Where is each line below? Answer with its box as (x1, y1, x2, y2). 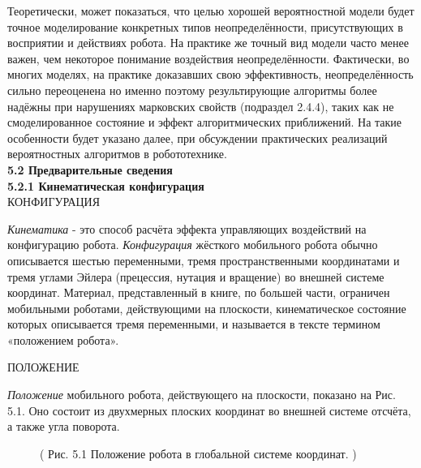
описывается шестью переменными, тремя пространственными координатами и (7, 251, 400, 268)
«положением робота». (7, 331, 119, 348)
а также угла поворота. (7, 418, 120, 435)
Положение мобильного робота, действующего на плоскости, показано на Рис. (7, 386, 396, 403)
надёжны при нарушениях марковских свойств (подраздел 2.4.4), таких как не (7, 97, 394, 114)
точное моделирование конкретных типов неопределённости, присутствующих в (7, 18, 403, 35)
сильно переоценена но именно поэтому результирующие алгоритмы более (7, 81, 377, 98)
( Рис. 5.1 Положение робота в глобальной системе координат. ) (40, 444, 357, 462)
